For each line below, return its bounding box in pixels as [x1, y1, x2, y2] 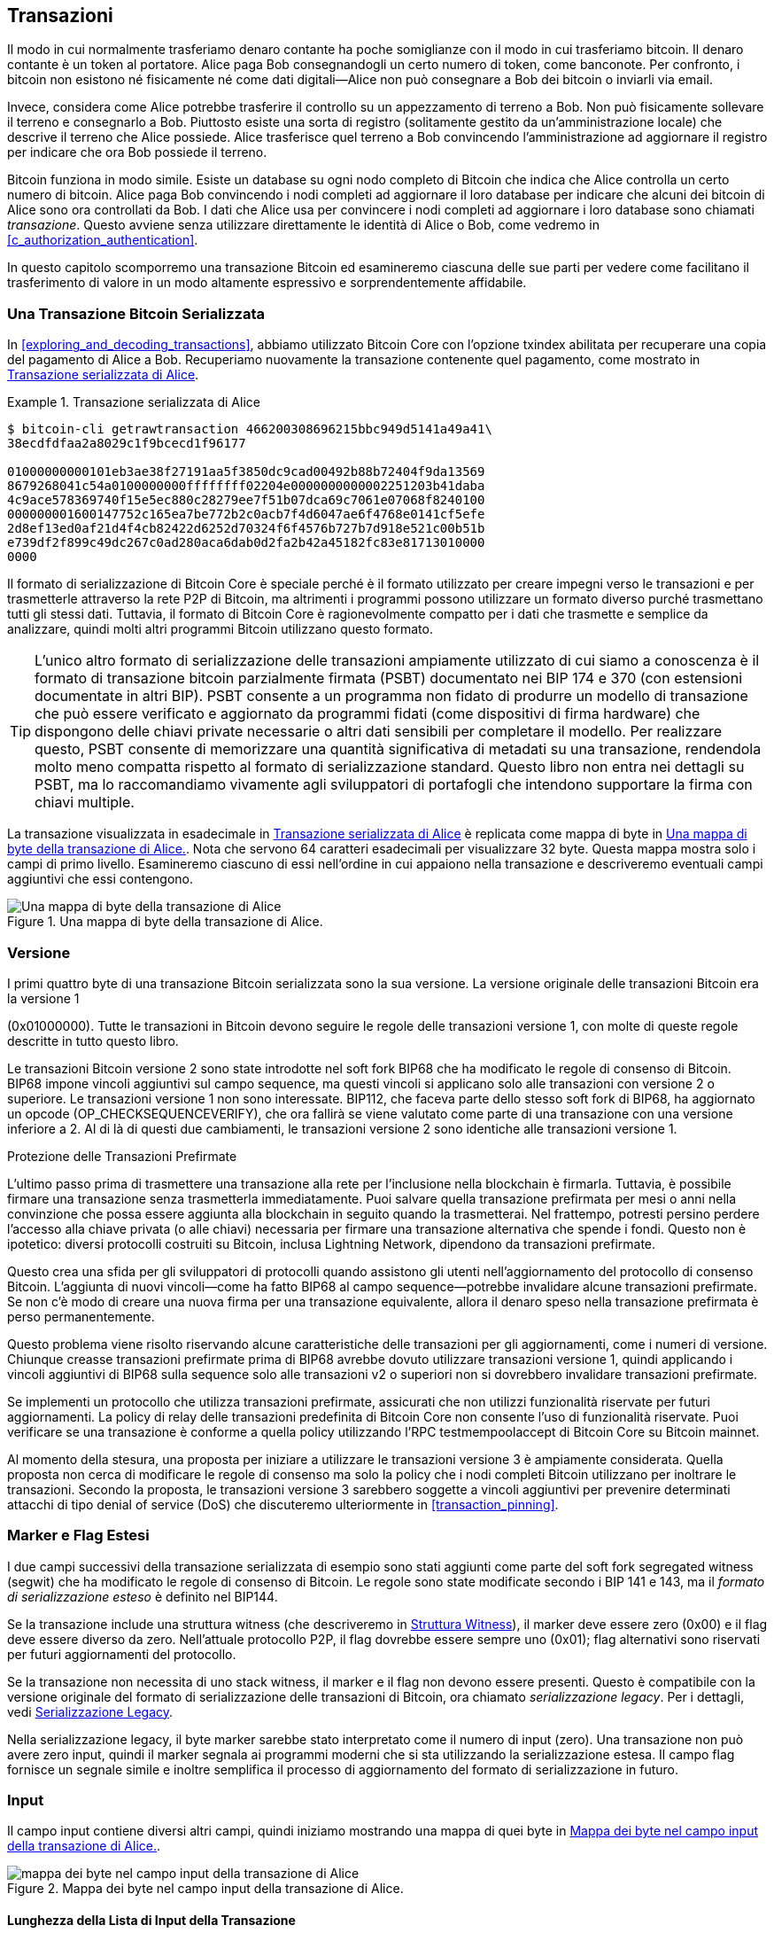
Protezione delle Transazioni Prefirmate [7, 1148, 237, 1164]
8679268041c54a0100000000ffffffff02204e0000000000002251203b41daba [7, 479, 485, 494]
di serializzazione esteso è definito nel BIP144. [7, 1588, 278, 1604]
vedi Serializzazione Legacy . [7, 1703, 174, 1719]
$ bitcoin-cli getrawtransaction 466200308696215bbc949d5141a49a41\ [7, 422, 492, 437]
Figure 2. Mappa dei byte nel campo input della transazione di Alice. [7, 1881, 404, 1897]
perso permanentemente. [7, 1308, 155, 1324]
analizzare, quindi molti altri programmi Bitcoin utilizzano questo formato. [7, 621, 433, 637]
